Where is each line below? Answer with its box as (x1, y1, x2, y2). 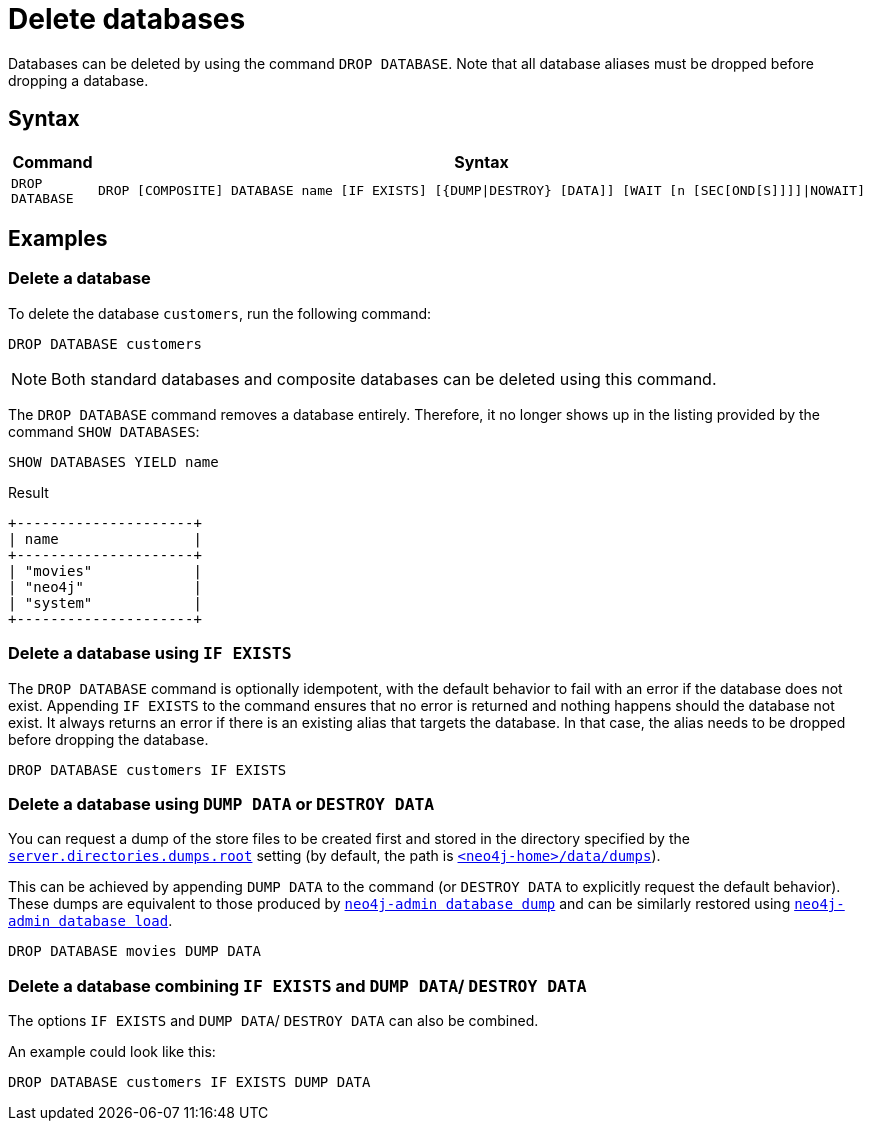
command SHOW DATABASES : (8, 422, 200, 440)
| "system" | (8, 594, 202, 611)
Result (8, 483, 49, 501)
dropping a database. (8, 71, 149, 89)
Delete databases (8, 2, 246, 36)
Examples (8, 226, 108, 252)
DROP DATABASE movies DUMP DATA (8, 943, 261, 960)
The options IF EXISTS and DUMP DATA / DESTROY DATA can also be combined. (8, 1012, 539, 1030)
